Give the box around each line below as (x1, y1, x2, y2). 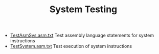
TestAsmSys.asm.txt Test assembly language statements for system (10, 32, 154, 39)
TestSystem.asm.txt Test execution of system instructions (10, 43, 132, 49)
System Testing (49, 4, 118, 15)
